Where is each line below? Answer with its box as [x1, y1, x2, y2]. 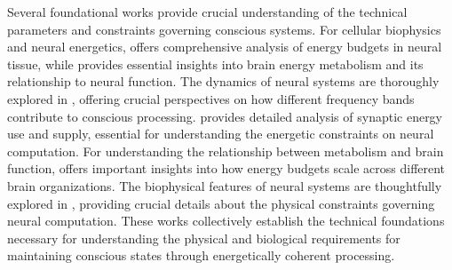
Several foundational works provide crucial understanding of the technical [7, 3, 408, 20]
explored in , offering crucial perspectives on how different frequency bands [7, 89, 415, 107]
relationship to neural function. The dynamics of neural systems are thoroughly [7, 72, 440, 91]
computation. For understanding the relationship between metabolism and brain [7, 141, 444, 160]
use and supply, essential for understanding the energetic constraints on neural [7, 124, 434, 143]
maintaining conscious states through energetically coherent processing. [7, 246, 395, 265]
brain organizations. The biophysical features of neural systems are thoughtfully [7, 176, 442, 195]
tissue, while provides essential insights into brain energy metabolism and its [7, 54, 424, 73]
